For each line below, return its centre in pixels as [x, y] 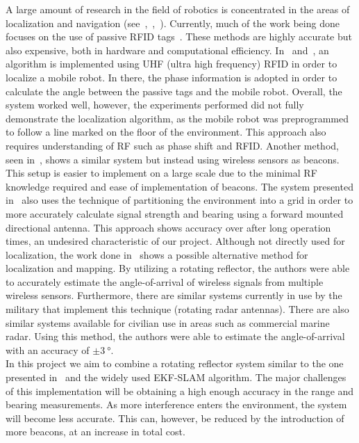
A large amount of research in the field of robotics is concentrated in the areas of [178, 9]
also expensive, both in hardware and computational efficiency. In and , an [167, 50]
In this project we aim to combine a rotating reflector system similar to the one [175, 363]
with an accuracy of [48, 349]
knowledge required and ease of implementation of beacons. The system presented [179, 186]
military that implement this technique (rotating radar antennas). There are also [177, 309]
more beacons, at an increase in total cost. [95, 432]
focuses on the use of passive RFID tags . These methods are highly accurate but [179, 37]
